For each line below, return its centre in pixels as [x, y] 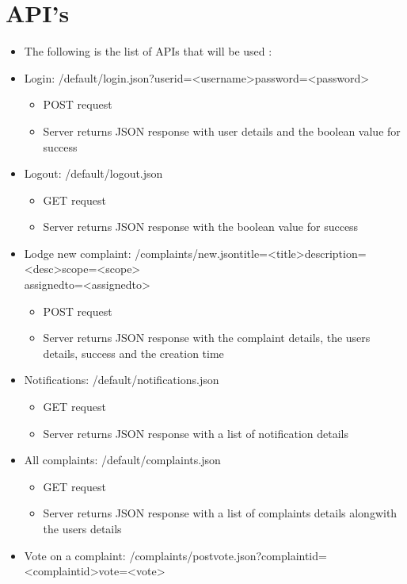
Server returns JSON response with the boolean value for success [201, 227]
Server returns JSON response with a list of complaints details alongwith [220, 513]
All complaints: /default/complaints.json [122, 460]
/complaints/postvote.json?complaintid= [228, 555]
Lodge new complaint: [78, 253]
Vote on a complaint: [75, 555]
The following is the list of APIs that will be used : [148, 51]
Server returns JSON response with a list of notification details [196, 433]
